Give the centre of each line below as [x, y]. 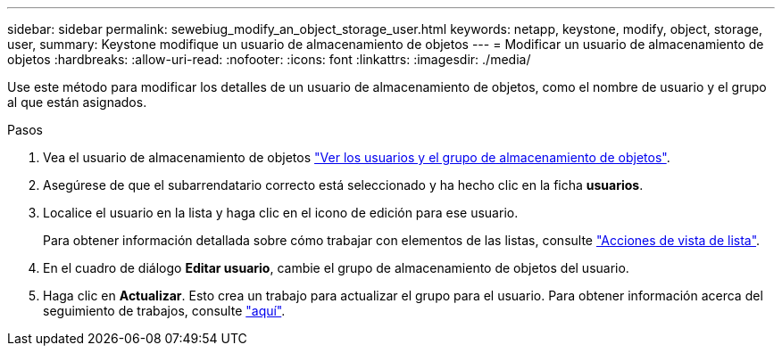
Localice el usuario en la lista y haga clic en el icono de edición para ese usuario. [281, 213]
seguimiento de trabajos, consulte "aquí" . [164, 311]
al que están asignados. [77, 102]
